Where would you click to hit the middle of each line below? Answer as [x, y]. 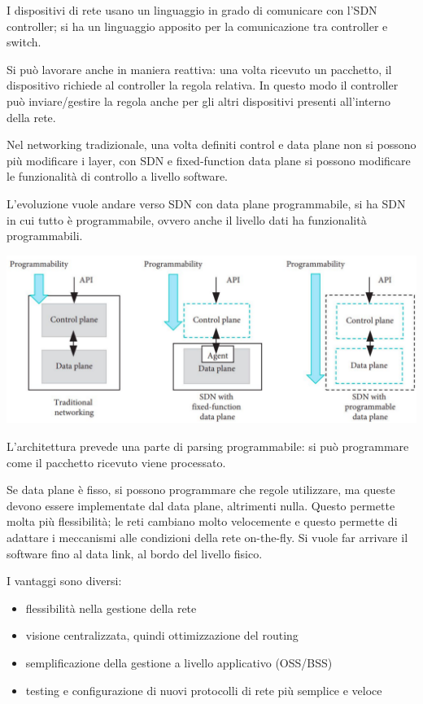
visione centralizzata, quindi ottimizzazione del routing [162, 635]
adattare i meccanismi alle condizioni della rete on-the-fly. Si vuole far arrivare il [207, 537]
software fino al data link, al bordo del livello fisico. [135, 553]
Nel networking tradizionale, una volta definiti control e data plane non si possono [211, 144]
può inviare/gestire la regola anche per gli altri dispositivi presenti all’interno [198, 101]
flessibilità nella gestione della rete [111, 608]
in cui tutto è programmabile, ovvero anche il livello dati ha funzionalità [187, 219]
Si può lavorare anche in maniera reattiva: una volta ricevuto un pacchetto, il [199, 69]
